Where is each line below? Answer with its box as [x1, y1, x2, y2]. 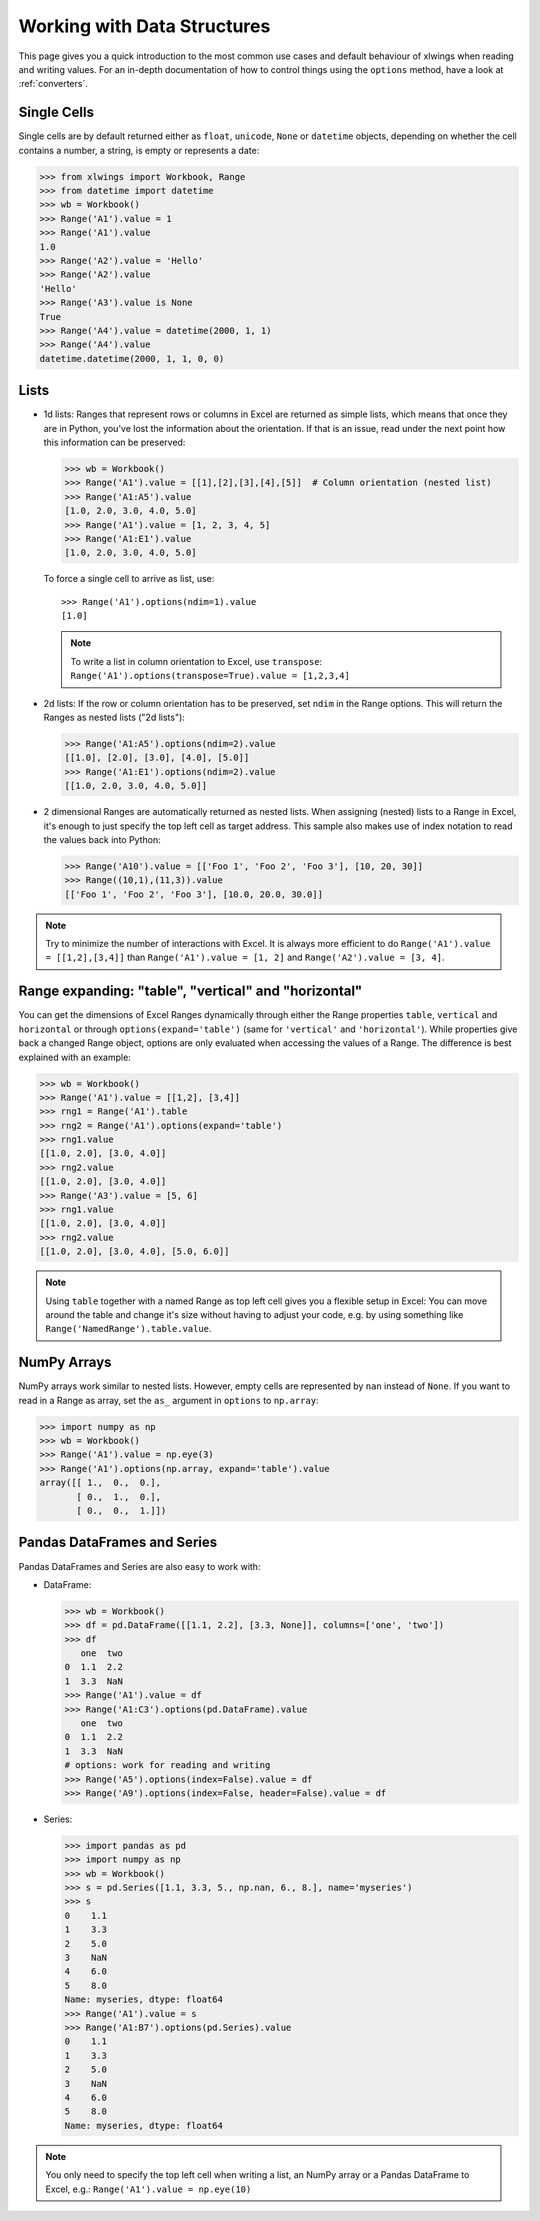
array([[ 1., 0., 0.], [39, 1477, 162, 1489]
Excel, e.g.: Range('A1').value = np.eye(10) [45, 2183, 252, 2195]
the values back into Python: [43, 833, 161, 845]
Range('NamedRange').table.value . [45, 1323, 212, 1335]
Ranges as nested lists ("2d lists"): [43, 711, 185, 724]
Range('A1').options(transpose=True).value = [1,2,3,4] [70, 670, 350, 682]
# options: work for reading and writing [64, 1760, 271, 1771]
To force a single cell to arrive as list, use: [43, 573, 215, 585]
